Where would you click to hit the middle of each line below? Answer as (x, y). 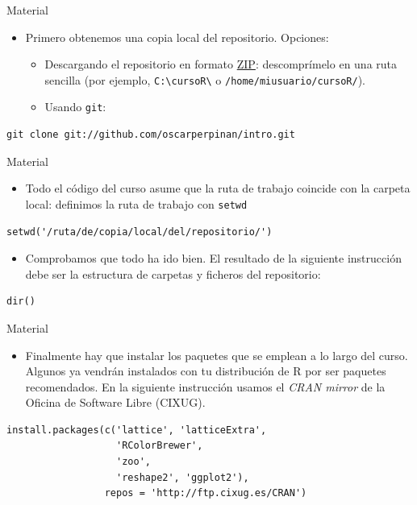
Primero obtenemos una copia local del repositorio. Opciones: (177, 37)
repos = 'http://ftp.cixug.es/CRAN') (206, 493)
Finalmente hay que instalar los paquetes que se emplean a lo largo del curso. (217, 355)
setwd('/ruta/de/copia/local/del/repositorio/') (140, 232)
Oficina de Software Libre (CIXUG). (115, 402)
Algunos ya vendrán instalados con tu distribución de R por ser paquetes (206, 371)
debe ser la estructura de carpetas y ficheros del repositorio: (173, 273)
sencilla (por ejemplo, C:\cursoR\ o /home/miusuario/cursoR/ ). (205, 79)
